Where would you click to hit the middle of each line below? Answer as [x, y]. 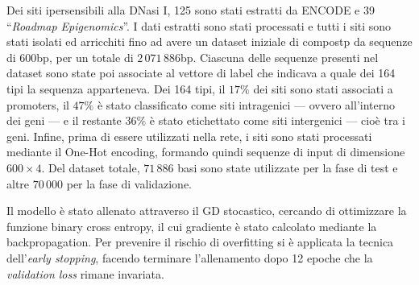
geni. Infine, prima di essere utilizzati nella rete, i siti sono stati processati [189, 136]
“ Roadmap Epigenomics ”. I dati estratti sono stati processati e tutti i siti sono [199, 25]
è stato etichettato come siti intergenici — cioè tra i [277, 120]
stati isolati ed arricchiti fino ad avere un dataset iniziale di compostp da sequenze [209, 41]
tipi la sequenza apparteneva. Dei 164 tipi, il [116, 88]
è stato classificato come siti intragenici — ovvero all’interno [246, 104]
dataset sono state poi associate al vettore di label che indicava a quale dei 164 [201, 73]
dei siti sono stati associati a [323, 88]
